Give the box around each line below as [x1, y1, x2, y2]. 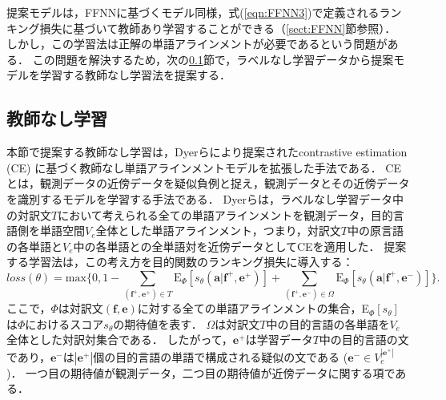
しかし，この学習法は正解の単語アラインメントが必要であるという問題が [6, 35, 388, 52]
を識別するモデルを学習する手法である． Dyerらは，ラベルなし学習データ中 [6, 190, 404, 207]
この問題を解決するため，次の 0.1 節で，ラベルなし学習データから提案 [32, 51, 394, 67]
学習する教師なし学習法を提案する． [39, 67, 231, 83]
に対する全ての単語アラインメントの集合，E [137, 300, 369, 317]
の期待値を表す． [113, 315, 203, 332]
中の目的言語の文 [319, 331, 409, 348]
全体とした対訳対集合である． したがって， [6, 331, 233, 348]
